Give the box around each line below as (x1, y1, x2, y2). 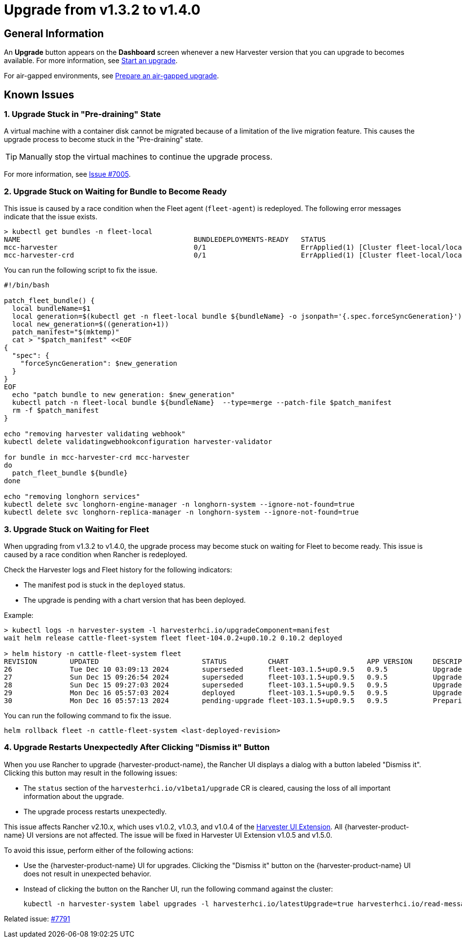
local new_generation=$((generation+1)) (12, 320, 169, 329)
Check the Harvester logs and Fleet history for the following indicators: (4, 565, 232, 574)
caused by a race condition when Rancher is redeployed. (4, 550, 187, 559)
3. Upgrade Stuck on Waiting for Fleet (4, 524, 149, 534)
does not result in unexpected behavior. (23, 869, 151, 878)
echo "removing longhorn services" (4, 493, 140, 501)
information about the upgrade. (23, 792, 124, 801)
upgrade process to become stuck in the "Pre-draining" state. (4, 135, 203, 144)
